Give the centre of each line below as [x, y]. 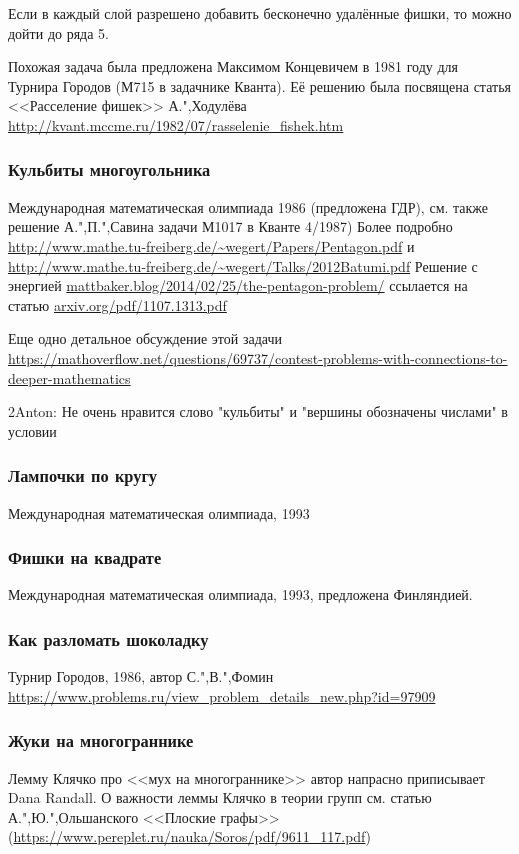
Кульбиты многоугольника [109, 169]
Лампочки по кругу [83, 475]
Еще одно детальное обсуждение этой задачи [145, 338]
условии [32, 430]
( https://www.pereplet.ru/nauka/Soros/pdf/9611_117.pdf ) [189, 836]
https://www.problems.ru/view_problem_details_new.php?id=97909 [222, 695]
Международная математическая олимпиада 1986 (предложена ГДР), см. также [248, 206]
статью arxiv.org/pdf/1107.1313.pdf [117, 304]
